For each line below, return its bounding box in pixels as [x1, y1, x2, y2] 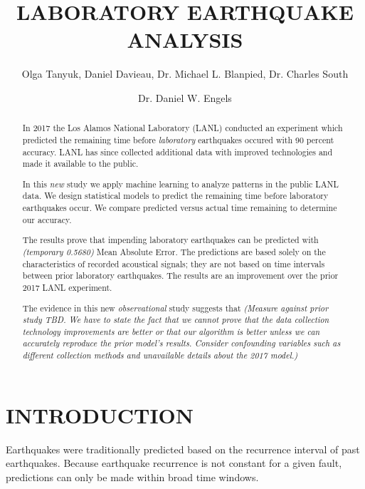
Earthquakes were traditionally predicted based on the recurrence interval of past [6, 441, 360, 456]
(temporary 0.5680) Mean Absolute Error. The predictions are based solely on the [22, 245, 326, 257]
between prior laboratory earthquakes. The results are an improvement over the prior [22, 269, 339, 282]
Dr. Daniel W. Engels [138, 90, 232, 105]
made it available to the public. [22, 158, 139, 170]
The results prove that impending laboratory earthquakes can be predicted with [22, 234, 319, 246]
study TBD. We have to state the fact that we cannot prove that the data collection [22, 314, 329, 326]
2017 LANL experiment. [22, 281, 112, 293]
